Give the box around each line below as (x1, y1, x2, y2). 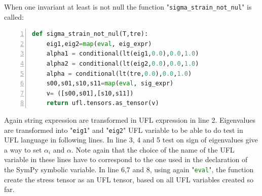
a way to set (4, 144, 42, 155)
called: (4, 11, 24, 22)
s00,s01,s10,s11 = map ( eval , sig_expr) (46, 80, 174, 87)
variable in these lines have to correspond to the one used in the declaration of (4, 154, 248, 165)
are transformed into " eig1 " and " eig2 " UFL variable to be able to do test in (4, 124, 243, 135)
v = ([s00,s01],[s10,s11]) (46, 89, 134, 97)
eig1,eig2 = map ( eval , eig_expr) (46, 40, 152, 47)
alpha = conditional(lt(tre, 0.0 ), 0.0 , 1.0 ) (46, 70, 192, 77)
